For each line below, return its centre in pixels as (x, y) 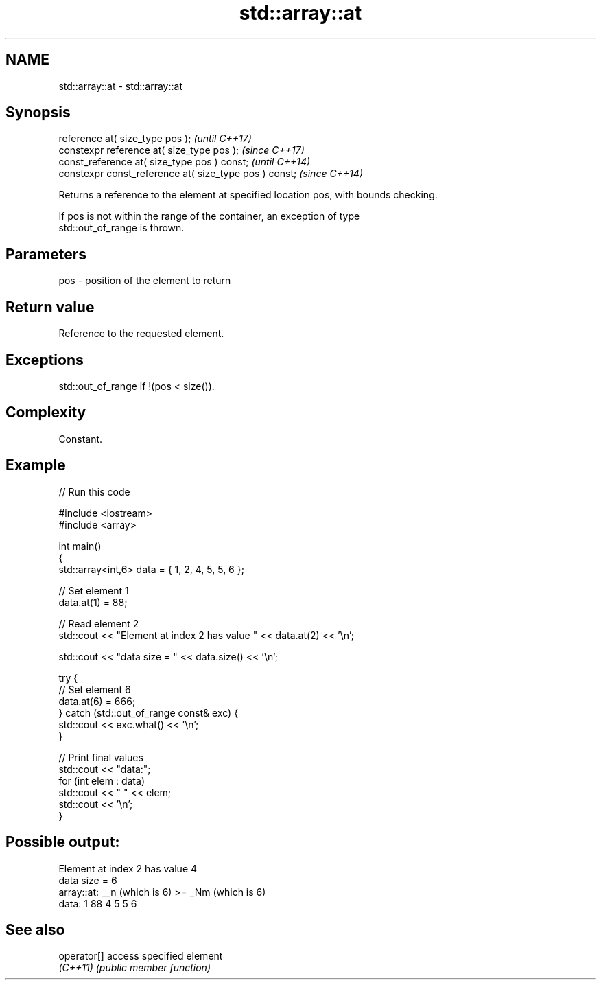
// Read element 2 (99, 623)
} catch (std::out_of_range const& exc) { (149, 712)
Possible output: (63, 842)
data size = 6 (88, 880)
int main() (80, 546)
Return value (50, 307)
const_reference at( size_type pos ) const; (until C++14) (185, 162)
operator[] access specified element (141, 956)
